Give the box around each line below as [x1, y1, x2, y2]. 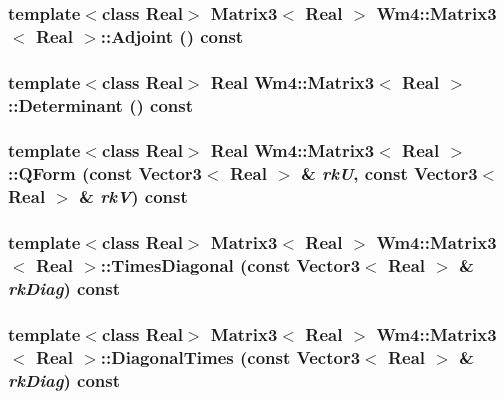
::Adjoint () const [100, 23, 244, 48]
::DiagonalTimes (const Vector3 [100, 344, 361, 369]
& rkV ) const [79, 184, 188, 209]
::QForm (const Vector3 [8, 161, 202, 186]
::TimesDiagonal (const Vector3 [100, 253, 361, 278]
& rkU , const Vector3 [301, 161, 478, 186]
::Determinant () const [8, 92, 194, 117]
